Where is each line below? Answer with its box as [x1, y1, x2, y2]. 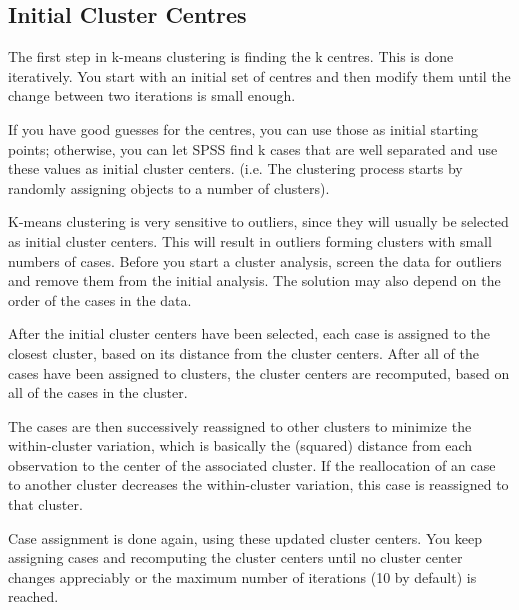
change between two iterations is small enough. [8, 85, 296, 106]
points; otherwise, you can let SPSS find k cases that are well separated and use [8, 138, 498, 159]
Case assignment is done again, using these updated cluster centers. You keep [8, 527, 482, 548]
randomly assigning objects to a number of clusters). [8, 177, 330, 198]
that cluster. [8, 494, 83, 515]
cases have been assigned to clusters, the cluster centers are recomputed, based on [8, 362, 510, 383]
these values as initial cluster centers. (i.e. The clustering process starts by [8, 158, 463, 179]
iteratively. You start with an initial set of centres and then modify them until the [8, 65, 511, 86]
